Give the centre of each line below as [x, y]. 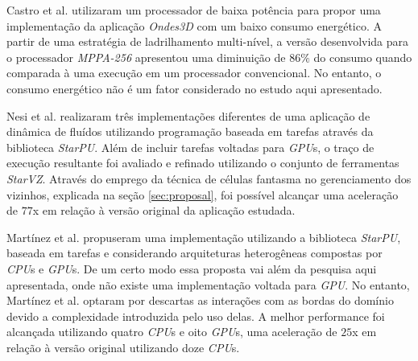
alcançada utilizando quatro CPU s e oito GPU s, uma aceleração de [172, 332]
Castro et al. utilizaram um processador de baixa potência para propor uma [194, 10]
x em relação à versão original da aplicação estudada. [164, 210]
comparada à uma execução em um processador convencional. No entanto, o [194, 73]
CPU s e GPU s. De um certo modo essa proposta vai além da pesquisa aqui [192, 268]
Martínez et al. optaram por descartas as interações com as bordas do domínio [200, 300]
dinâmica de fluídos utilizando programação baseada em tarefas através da [190, 131]
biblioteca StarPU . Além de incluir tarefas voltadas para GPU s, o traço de [190, 147]
